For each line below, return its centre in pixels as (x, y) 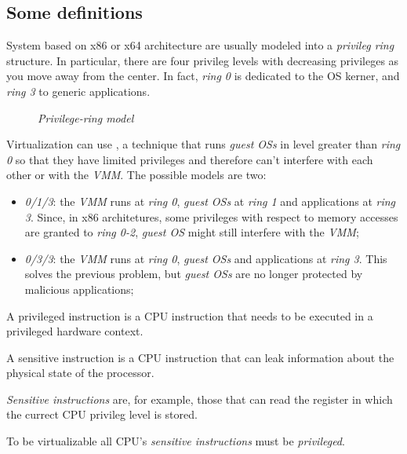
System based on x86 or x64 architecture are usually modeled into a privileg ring (200, 45)
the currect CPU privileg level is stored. (102, 414)
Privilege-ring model (86, 117)
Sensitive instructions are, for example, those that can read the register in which (200, 399)
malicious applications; (79, 289)
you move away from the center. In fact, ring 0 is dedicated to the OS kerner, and (203, 76)
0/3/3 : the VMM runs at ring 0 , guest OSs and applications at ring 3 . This (206, 258)
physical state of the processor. (80, 373)
